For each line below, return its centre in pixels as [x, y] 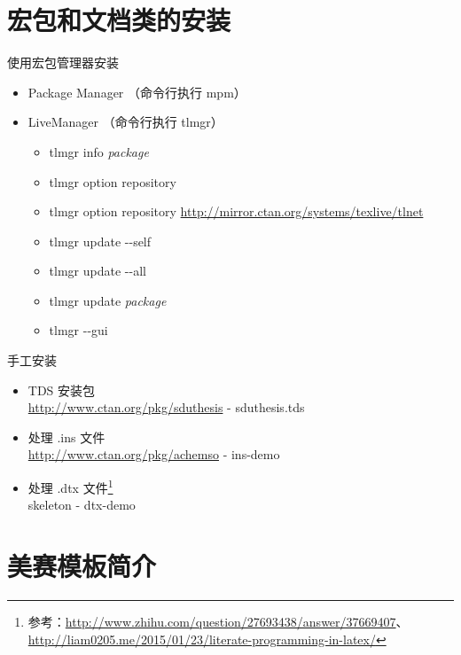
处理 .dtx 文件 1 [70, 486]
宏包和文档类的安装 [119, 20]
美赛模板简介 [82, 566]
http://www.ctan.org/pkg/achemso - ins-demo [154, 454]
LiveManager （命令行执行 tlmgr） [125, 122]
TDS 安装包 [62, 390]
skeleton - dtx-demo [82, 505]
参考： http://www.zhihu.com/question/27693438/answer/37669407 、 [218, 621]
